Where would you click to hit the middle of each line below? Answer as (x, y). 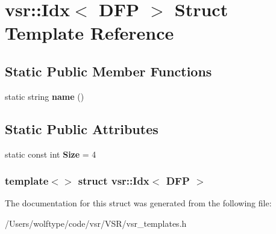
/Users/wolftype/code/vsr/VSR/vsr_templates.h (96, 223)
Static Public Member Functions (108, 71)
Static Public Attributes (82, 128)
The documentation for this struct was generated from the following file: (138, 203)
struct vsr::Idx (114, 181)
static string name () (45, 96)
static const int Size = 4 (51, 154)
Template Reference (89, 33)
